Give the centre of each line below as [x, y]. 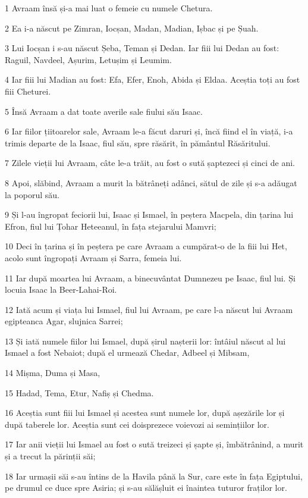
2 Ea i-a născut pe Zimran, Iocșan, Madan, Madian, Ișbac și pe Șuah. [132, 28]
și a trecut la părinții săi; [50, 456]
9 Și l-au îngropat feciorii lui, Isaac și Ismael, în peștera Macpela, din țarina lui [149, 214]
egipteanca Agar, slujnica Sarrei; [64, 321]
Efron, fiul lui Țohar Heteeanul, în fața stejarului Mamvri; [111, 226]
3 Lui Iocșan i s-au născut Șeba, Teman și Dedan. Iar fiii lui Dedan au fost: [142, 48]
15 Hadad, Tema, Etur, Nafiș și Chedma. [79, 392]
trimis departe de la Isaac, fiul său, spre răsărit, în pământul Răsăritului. [138, 142]
